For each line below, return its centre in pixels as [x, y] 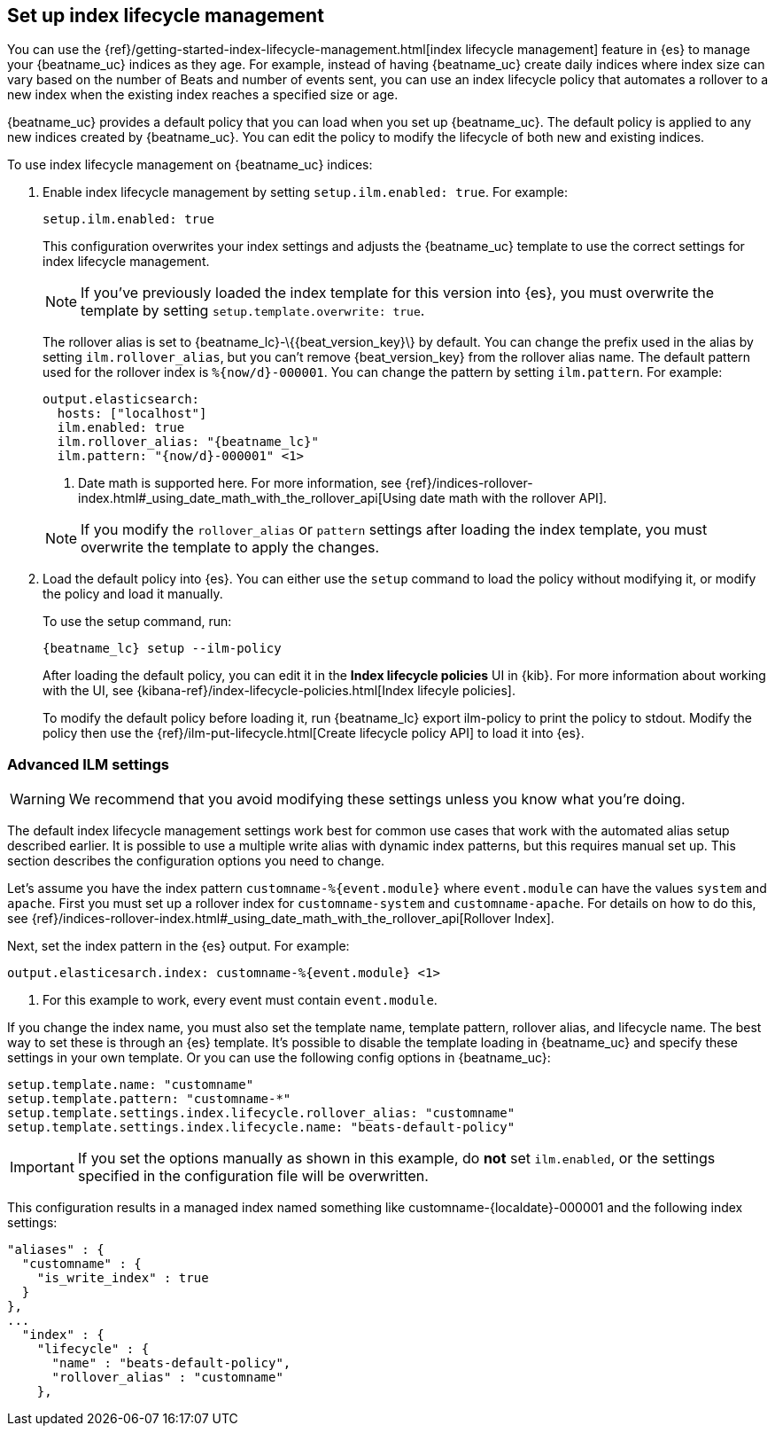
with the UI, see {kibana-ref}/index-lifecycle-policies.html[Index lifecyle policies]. [279, 691]
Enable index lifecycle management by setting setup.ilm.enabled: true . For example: [305, 192]
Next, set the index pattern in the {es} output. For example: [178, 946]
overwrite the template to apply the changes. [230, 548]
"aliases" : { [56, 1250]
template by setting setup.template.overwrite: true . [253, 311]
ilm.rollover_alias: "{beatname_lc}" [188, 442]
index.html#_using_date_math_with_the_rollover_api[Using [247, 498]
